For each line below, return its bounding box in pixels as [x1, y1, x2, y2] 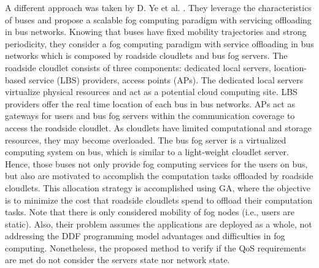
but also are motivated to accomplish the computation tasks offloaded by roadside [5, 169, 313, 182]
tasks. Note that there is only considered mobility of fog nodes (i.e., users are [5, 205, 295, 218]
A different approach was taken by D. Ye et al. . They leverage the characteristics [5, 1, 312, 13]
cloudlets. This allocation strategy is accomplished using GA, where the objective [5, 181, 311, 194]
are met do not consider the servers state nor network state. [5, 253, 230, 266]
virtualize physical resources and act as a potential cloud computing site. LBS [5, 85, 298, 98]
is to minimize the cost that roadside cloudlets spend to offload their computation [5, 193, 312, 206]
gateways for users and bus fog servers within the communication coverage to [5, 109, 295, 122]
